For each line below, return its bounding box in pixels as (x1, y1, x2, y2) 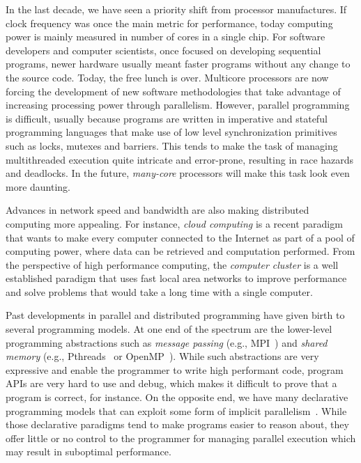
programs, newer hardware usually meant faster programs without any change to (6, 56, 351, 71)
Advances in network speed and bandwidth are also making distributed (6, 203, 309, 217)
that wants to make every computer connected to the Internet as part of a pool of (6, 230, 355, 244)
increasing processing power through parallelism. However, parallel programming (6, 97, 350, 112)
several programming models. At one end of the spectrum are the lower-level (6, 322, 332, 336)
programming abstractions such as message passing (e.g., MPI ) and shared (6, 335, 328, 350)
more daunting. (6, 179, 71, 194)
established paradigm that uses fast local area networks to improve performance (6, 271, 347, 285)
